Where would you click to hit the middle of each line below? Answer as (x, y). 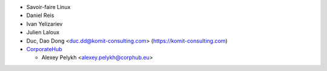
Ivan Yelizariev (45, 23)
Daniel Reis (40, 16)
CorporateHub (45, 49)
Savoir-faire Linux (48, 7)
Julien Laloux (43, 32)
